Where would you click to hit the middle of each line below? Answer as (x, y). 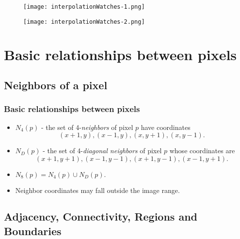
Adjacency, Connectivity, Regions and (101, 216)
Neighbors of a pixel (56, 85)
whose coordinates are (202, 151)
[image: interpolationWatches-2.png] (84, 22)
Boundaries (33, 231)
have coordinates (166, 127)
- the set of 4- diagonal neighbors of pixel (102, 151)
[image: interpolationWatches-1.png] (84, 7)
